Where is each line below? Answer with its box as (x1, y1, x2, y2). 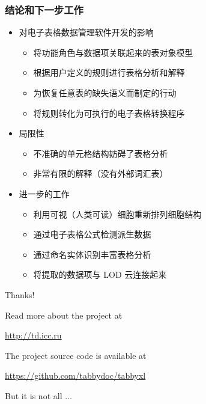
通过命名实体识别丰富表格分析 (33, 248, 151, 260)
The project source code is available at (5, 349, 147, 361)
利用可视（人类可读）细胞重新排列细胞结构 (33, 207, 202, 220)
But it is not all (5, 389, 62, 402)
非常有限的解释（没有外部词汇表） (33, 167, 168, 180)
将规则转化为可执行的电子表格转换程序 (33, 106, 185, 119)
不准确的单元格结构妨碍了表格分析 (33, 147, 168, 159)
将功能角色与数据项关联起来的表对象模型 (33, 46, 193, 58)
